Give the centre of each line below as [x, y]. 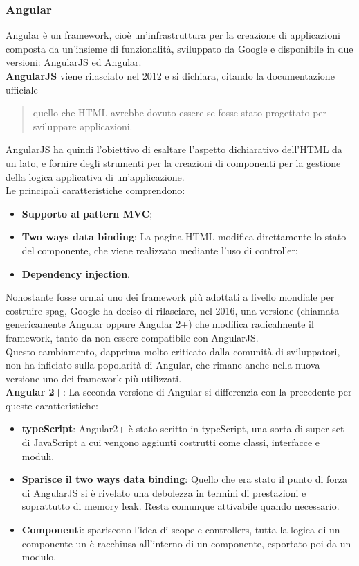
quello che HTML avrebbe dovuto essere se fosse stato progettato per [180, 113]
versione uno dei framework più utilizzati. [94, 378]
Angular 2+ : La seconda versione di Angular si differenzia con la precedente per [179, 392]
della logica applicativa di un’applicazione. [95, 176]
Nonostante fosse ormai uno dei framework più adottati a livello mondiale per [170, 297]
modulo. [39, 557]
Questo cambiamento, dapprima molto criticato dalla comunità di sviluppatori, [173, 351]
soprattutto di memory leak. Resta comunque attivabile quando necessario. [181, 506]
